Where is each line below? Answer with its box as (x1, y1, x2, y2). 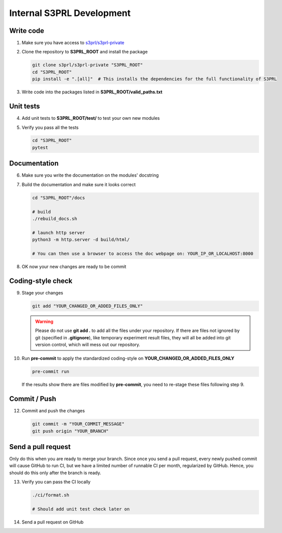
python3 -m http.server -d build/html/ (32, 237, 130, 243)
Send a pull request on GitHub (21, 519, 84, 525)
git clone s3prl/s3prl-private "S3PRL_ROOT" (32, 62, 143, 68)
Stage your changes (21, 289, 63, 295)
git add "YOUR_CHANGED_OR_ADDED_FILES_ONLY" (32, 303, 143, 309)
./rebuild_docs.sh (32, 216, 77, 222)
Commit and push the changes (21, 408, 85, 414)
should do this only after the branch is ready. (9, 470, 102, 476)
